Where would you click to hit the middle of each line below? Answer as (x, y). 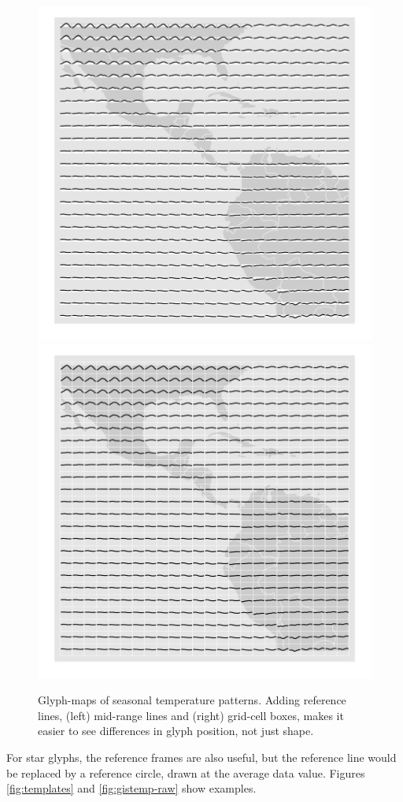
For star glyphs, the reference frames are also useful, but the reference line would (201, 757)
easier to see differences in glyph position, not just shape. (176, 731)
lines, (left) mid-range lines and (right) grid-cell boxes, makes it (191, 715)
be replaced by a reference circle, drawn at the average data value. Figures (186, 772)
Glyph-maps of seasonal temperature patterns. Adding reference (192, 700)
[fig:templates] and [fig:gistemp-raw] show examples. (131, 788)
